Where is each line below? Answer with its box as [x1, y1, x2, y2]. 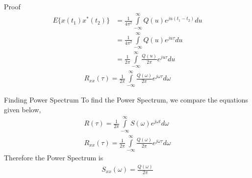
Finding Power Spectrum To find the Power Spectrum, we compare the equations [4, 95, 248, 105]
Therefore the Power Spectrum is [4, 153, 103, 163]
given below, [4, 104, 41, 115]
